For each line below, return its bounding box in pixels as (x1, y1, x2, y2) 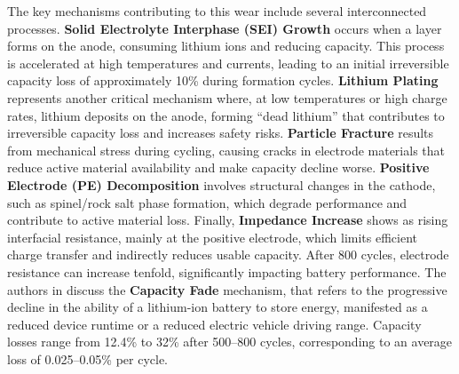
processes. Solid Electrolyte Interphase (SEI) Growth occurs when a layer (7, 19, 442, 37)
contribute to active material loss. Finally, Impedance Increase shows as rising (7, 211, 448, 229)
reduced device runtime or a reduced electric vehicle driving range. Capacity (7, 314, 422, 333)
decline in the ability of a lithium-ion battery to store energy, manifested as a (7, 298, 428, 316)
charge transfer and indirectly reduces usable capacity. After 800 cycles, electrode (7, 245, 449, 264)
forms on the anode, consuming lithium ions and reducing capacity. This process (7, 36, 445, 55)
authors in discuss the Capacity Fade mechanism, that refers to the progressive (7, 280, 447, 298)
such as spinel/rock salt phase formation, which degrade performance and (7, 193, 408, 211)
